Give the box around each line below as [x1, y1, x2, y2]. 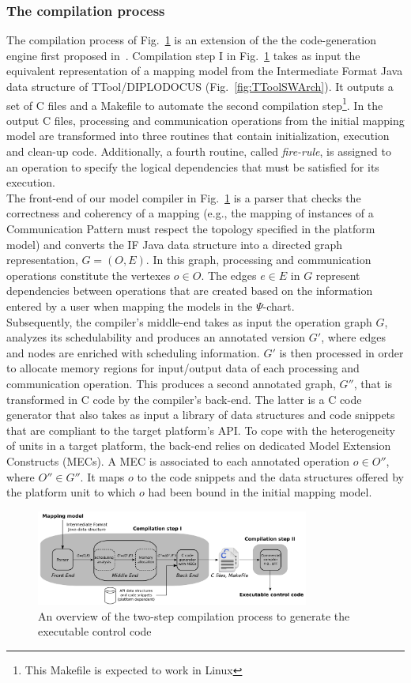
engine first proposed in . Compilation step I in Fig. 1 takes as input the [6, 47, 360, 63]
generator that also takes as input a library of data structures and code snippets [6, 406, 395, 423]
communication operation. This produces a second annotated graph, [6, 375, 336, 391]
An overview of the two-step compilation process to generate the [38, 607, 350, 624]
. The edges [201, 266, 257, 283]
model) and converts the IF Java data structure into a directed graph [6, 236, 343, 252]
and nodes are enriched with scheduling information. [6, 344, 260, 360]
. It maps [80, 468, 125, 485]
